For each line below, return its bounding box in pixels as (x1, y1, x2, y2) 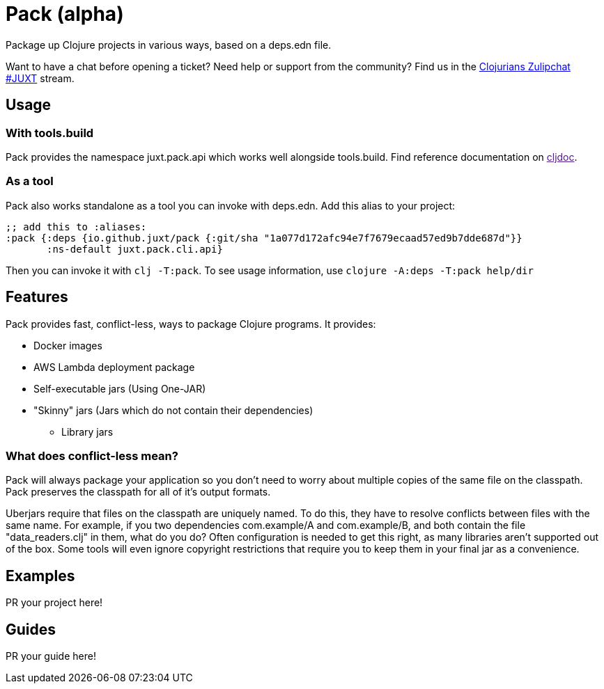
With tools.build (6, 125, 94, 140)
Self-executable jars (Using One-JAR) (33, 382, 206, 395)
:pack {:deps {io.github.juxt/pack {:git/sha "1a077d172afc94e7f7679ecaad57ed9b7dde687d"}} (6, 232, 522, 244)
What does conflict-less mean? (6, 448, 178, 463)
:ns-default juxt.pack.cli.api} (47, 243, 223, 255)
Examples (6, 567, 75, 585)
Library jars (61, 425, 114, 438)
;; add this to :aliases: (6, 221, 147, 232)
